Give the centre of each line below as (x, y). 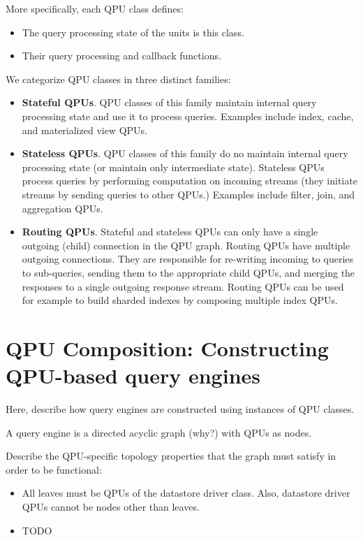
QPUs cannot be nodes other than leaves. (111, 506)
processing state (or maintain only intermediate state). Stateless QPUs (173, 167)
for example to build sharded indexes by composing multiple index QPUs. (180, 300)
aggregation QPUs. (62, 208)
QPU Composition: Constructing (167, 348)
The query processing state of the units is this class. (133, 32)
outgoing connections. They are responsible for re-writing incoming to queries (188, 259)
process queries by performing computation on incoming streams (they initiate (190, 181)
